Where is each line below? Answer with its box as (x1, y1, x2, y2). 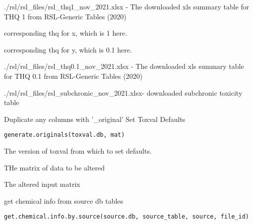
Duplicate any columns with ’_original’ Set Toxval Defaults (4, 113, 186, 124)
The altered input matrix (4, 179, 80, 189)
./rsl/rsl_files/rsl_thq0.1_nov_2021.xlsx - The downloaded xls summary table (4, 61, 244, 71)
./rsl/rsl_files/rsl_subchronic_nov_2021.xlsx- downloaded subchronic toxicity (4, 87, 243, 98)
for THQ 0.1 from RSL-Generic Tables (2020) (4, 70, 143, 81)
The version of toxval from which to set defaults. (4, 146, 152, 156)
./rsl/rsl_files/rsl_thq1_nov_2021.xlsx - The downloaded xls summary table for (4, 1, 250, 11)
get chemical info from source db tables (4, 195, 124, 206)
